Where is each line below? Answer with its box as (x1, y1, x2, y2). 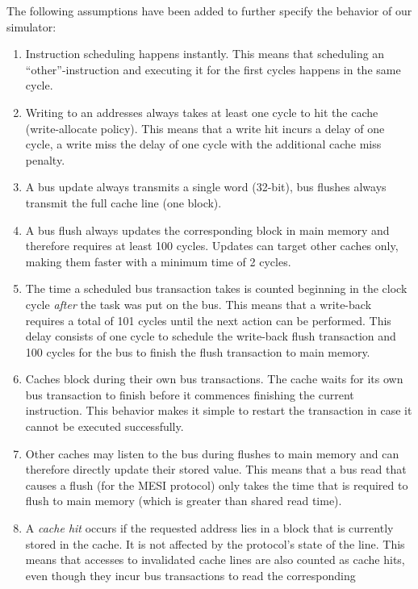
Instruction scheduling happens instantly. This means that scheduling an (25, 45, 385, 62)
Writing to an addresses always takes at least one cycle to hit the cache (25, 103, 378, 120)
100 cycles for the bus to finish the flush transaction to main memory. (25, 343, 370, 360)
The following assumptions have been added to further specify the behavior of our (6, 2, 412, 19)
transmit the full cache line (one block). (25, 194, 222, 211)
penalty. (25, 151, 65, 168)
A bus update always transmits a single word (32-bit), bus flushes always (25, 178, 387, 195)
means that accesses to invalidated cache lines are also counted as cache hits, (25, 551, 405, 568)
